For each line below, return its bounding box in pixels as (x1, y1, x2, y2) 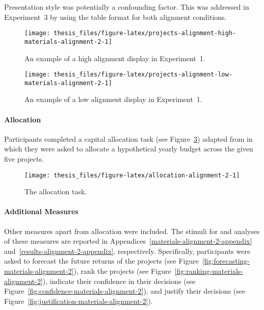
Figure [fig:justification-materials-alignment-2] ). (4, 295, 153, 306)
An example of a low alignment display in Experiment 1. (24, 94, 202, 105)
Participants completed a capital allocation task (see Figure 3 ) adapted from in (4, 133, 253, 144)
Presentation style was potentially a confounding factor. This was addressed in (4, 2, 249, 12)
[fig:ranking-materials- (174, 266, 243, 276)
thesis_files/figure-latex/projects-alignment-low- (54, 71, 233, 79)
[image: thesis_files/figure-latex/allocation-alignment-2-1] (24, 171, 240, 179)
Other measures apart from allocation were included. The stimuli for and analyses (4, 225, 260, 236)
